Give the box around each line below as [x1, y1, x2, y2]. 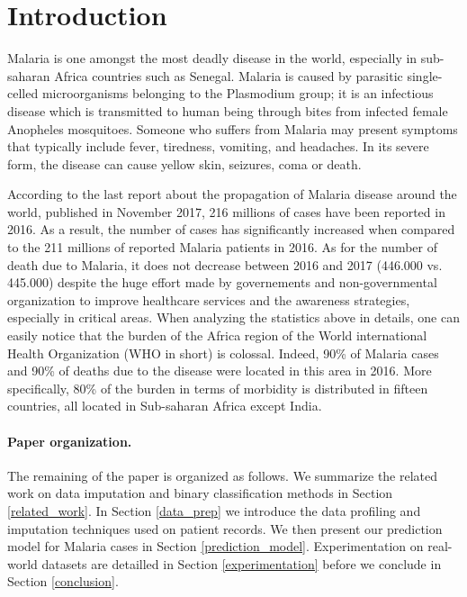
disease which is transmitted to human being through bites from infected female [7, 101, 448, 120]
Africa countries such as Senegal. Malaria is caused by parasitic [54, 66, 403, 85]
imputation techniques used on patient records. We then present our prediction [7, 519, 443, 538]
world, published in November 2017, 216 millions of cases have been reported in [7, 202, 445, 221]
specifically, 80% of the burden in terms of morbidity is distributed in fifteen [7, 378, 428, 397]
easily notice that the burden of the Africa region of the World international [7, 326, 427, 345]
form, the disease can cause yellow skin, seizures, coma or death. [7, 154, 362, 173]
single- [407, 66, 443, 85]
